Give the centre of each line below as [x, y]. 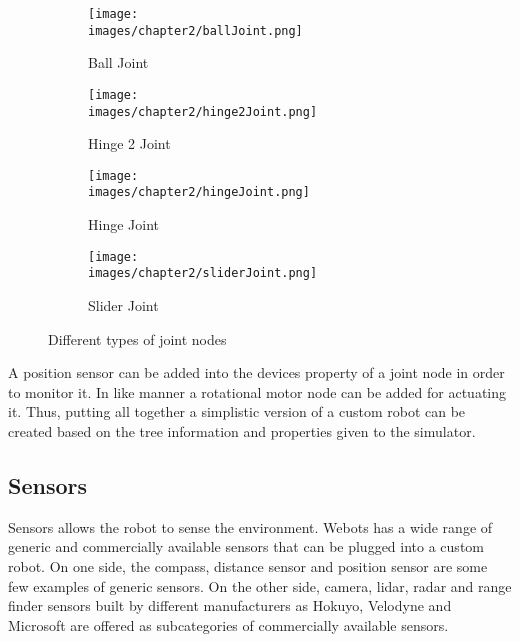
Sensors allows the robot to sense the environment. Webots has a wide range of [250, 526]
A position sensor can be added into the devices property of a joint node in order [256, 372]
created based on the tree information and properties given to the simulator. [242, 431]
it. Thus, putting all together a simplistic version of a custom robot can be [237, 411]
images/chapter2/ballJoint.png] [195, 30]
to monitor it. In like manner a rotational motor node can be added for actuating [257, 391]
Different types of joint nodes [137, 338]
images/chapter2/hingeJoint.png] [199, 192]
